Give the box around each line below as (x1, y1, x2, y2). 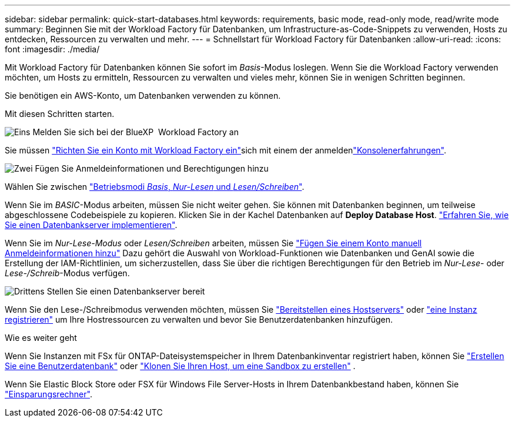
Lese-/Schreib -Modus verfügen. (5, 268, 130, 278)
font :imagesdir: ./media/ (5, 44, 100, 54)
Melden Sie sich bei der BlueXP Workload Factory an (32, 127, 239, 137)
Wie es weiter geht (5, 333, 77, 343)
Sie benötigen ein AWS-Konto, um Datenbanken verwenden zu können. (5, 91, 281, 101)
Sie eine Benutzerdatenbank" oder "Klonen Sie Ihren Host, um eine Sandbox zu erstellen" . (5, 361, 356, 371)
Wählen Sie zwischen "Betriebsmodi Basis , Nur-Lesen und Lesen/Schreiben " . (5, 182, 305, 192)
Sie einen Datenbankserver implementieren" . (5, 220, 178, 230)
